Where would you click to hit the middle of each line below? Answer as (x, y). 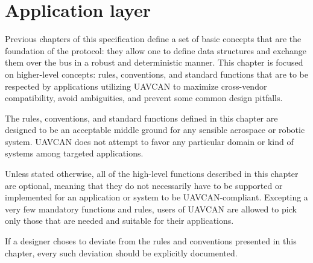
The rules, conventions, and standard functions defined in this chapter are (141, 118)
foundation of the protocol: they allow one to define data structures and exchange (156, 50)
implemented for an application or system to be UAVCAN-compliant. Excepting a (156, 197)
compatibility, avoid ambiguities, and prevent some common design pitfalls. (144, 98)
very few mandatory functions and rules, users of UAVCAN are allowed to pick (151, 209)
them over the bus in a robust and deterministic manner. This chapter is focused (154, 62)
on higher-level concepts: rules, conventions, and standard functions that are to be (157, 74)
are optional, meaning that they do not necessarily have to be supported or (144, 185)
